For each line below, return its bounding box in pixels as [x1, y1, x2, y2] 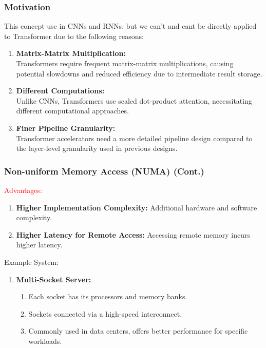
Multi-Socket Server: [16, 274, 91, 284]
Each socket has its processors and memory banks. [28, 291, 187, 302]
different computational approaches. [16, 105, 129, 116]
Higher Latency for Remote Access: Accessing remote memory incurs [16, 229, 251, 240]
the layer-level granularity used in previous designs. [16, 143, 178, 153]
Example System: [4, 256, 59, 267]
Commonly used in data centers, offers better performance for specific [28, 325, 248, 336]
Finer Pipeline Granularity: [16, 122, 116, 133]
